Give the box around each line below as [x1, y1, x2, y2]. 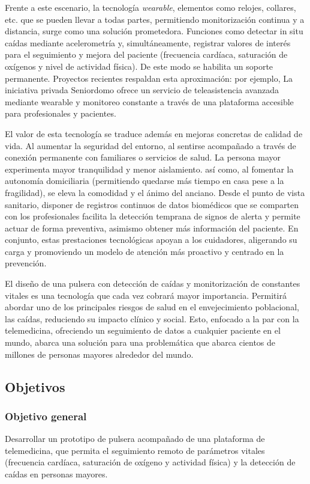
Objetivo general [5, 408, 87, 423]
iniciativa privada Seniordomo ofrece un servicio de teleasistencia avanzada [5, 84, 279, 96]
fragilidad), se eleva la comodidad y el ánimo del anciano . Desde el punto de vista [5, 186, 305, 198]
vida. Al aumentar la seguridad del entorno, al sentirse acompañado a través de [5, 139, 296, 152]
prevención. [5, 257, 47, 269]
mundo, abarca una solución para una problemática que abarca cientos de [5, 336, 276, 349]
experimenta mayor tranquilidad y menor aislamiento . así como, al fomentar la [5, 162, 294, 175]
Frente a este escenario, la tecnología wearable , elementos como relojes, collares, [5, 1, 296, 13]
